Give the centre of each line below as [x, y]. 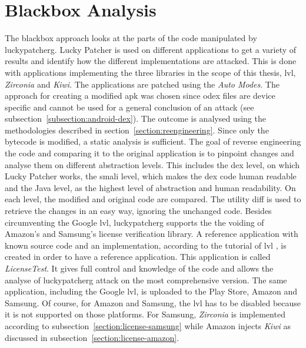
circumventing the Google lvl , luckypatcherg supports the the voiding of [134, 222]
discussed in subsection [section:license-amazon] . [92, 337]
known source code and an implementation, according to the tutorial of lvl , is [146, 245]
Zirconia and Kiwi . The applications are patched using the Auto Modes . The [142, 84]
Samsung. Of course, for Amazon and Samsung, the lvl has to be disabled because [153, 302]
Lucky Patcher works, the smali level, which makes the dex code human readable [151, 176]
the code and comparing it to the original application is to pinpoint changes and [149, 153]
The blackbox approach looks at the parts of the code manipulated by [131, 38]
